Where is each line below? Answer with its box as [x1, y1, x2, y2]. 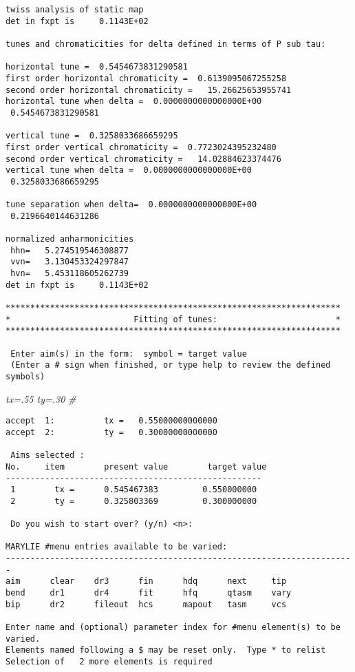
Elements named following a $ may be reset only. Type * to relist [6, 645, 326, 655]
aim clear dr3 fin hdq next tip [6, 576, 287, 587]
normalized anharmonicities [6, 234, 134, 244]
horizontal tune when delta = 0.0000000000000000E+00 [6, 96, 262, 107]
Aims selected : [10, 450, 85, 461]
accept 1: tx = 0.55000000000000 [6, 416, 217, 426]
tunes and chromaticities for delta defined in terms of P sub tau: [6, 39, 326, 49]
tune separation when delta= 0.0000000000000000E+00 [6, 200, 257, 210]
